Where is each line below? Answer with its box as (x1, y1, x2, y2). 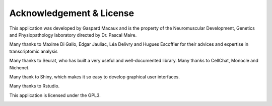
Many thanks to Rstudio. (9, 83, 60, 89)
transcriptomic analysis (9, 48, 58, 54)
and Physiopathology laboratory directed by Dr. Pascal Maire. (9, 32, 137, 38)
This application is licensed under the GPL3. (9, 92, 101, 98)
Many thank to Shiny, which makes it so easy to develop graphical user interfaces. (9, 73, 180, 80)
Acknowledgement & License (9, 8, 134, 19)
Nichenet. (9, 64, 30, 70)
